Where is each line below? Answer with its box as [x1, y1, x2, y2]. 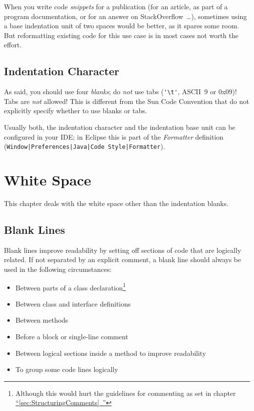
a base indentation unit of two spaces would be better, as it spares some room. [4, 21, 239, 31]
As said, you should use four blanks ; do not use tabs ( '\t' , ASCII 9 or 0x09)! [4, 86, 237, 97]
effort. [4, 40, 22, 50]
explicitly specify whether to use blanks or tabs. [4, 105, 147, 116]
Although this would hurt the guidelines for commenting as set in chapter [15, 388, 236, 398]
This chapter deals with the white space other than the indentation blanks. [4, 198, 229, 208]
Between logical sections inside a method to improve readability [15, 348, 206, 358]
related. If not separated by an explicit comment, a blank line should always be [4, 254, 241, 265]
